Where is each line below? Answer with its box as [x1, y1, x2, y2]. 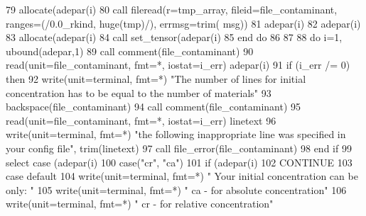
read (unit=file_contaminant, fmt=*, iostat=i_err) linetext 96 [6, 113, 276, 127]
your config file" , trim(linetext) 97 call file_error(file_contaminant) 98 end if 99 [6, 140, 352, 155]
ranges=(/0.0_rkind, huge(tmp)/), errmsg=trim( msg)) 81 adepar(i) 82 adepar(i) [6, 16, 361, 30]
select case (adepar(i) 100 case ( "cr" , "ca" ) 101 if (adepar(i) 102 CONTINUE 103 [6, 154, 352, 169]
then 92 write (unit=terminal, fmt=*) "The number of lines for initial [6, 71, 306, 86]
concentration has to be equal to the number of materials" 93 [6, 85, 271, 100]
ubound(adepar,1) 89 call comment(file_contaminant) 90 [6, 43, 254, 58]
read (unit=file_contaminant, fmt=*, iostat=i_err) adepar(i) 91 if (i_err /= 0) [6, 57, 350, 72]
